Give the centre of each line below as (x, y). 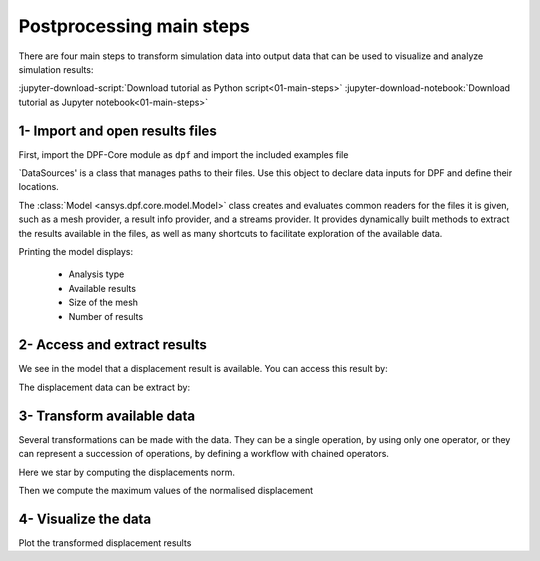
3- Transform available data (106, 415)
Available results (102, 288)
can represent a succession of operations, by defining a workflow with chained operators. (204, 454)
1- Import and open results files (117, 130)
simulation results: (56, 69)
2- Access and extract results (112, 345)
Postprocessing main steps (134, 26)
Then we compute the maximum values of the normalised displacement (166, 490)
